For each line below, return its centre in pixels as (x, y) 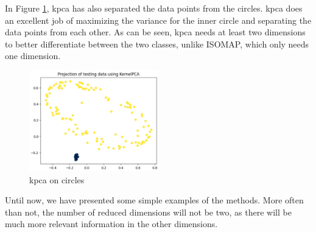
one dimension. (33, 56)
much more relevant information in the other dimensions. (111, 224)
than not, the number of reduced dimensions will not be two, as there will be (148, 212)
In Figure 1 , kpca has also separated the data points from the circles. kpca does (154, 8)
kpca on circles (57, 179)
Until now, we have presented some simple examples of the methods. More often (154, 200)
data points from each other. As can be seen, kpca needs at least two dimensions (155, 32)
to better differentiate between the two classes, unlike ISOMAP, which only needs (157, 44)
